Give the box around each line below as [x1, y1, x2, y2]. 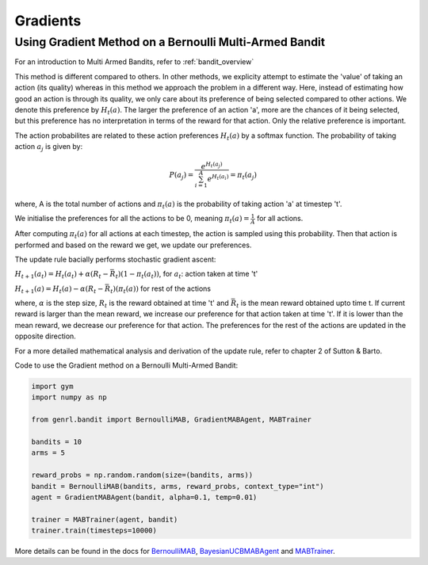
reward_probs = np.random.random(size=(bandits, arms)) [31, 471, 254, 479]
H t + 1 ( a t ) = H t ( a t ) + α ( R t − [14, 269, 109, 281]
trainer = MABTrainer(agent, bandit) [31, 515, 178, 524]
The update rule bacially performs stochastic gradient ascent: [14, 254, 216, 264]
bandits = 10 [31, 437, 82, 446]
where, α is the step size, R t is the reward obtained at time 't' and [14, 298, 229, 309]
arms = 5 [31, 449, 66, 457]
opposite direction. [14, 331, 77, 341]
